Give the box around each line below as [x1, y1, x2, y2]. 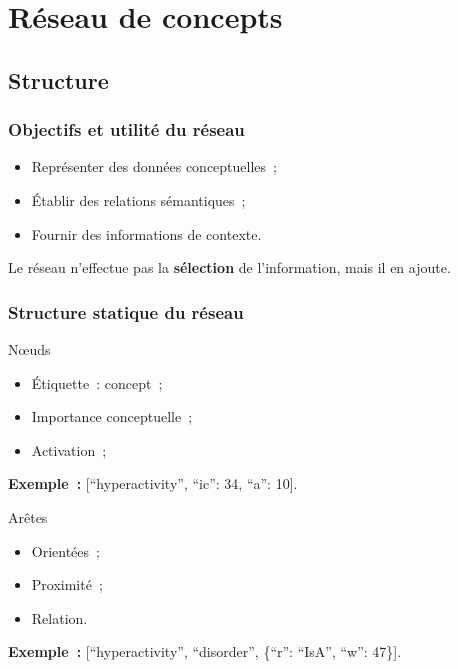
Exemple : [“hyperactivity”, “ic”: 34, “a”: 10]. [8, 473, 298, 494]
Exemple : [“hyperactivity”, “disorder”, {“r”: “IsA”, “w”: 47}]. [8, 641, 402, 662]
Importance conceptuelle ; [31, 406, 193, 427]
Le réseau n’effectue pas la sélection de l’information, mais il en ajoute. [8, 257, 451, 278]
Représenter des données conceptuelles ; [31, 156, 277, 177]
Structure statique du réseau [8, 299, 244, 324]
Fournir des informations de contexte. [31, 223, 262, 244]
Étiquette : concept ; [31, 372, 163, 393]
